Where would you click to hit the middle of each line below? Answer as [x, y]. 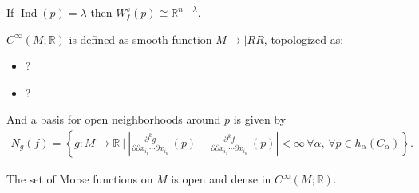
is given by [260, 119]
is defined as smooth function [140, 39]
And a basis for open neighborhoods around [114, 119]
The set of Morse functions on [80, 179]
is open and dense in [221, 179]
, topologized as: [304, 39]
